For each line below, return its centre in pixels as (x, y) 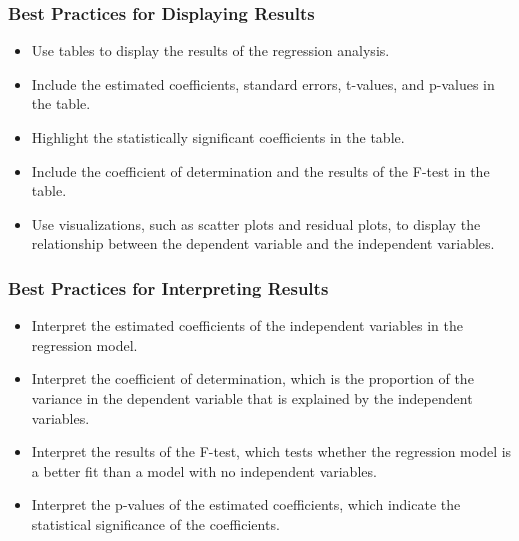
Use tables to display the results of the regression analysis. (210, 50)
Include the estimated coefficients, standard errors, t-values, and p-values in (263, 83)
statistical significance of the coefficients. (155, 523)
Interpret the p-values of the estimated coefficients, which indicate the (246, 504)
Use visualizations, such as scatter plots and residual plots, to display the (256, 223)
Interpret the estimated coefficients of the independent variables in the (247, 325)
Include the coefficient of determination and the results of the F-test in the (260, 170)
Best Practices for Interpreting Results (168, 287)
